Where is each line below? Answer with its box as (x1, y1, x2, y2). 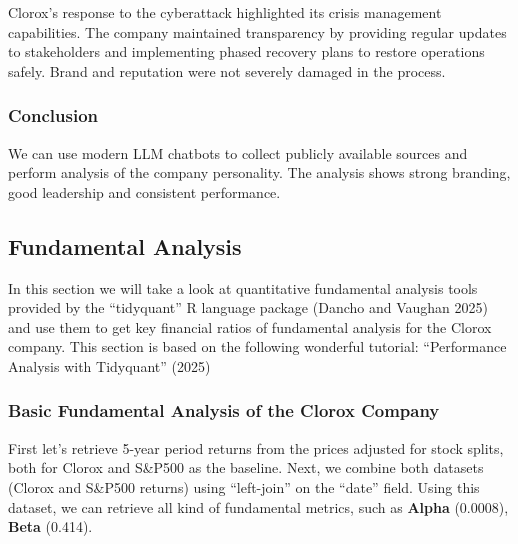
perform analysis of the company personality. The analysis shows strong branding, (8, 162, 511, 183)
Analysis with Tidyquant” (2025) (8, 355, 211, 376)
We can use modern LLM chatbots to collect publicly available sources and (8, 142, 468, 163)
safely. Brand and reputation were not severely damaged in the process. (8, 60, 446, 81)
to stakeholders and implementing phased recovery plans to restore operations (8, 41, 485, 62)
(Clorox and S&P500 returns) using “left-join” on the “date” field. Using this (8, 476, 480, 497)
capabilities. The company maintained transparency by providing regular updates (8, 21, 507, 42)
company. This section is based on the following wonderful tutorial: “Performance (8, 336, 507, 357)
